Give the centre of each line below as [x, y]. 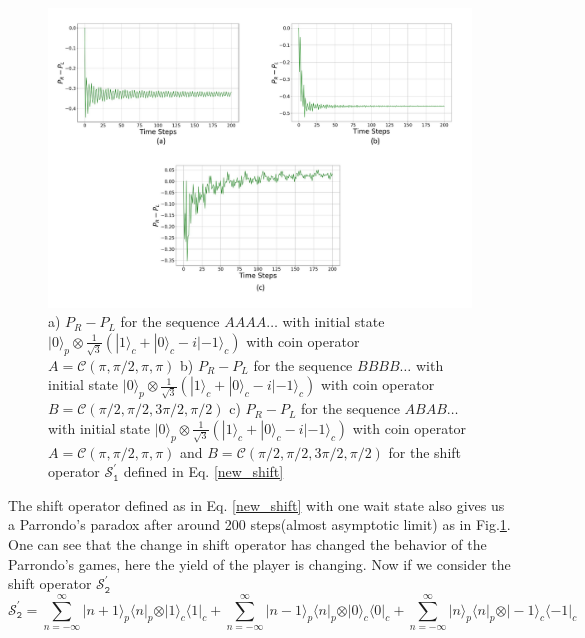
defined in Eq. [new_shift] [203, 471]
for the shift [425, 451]
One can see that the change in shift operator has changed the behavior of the [247, 543]
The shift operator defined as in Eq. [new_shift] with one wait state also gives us [256, 504]
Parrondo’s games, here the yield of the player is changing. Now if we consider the [259, 563]
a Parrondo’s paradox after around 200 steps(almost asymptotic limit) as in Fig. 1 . [259, 524]
